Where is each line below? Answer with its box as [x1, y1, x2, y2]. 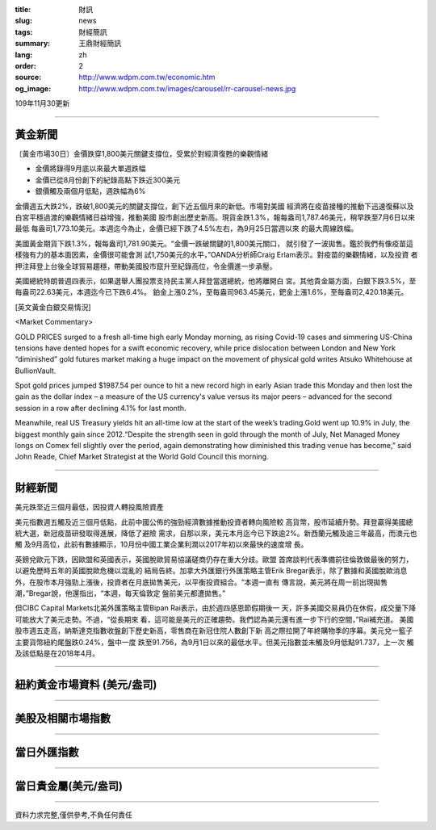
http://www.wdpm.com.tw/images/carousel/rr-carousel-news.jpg [78, 83, 296, 93]
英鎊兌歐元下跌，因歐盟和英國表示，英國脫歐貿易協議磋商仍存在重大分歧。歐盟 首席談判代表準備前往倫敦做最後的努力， [15, 554, 413, 564]
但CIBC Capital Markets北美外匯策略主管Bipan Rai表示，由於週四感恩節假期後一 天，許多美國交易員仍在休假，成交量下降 [15, 603, 417, 613]
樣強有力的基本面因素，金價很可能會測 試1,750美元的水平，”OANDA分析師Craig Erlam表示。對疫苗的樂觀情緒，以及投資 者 [15, 250, 418, 260]
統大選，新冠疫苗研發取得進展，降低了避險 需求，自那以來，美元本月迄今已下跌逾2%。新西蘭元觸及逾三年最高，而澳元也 [15, 529, 417, 539]
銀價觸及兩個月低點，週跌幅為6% [35, 187, 146, 196]
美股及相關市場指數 [15, 711, 111, 725]
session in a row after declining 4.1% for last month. [15, 403, 187, 413]
